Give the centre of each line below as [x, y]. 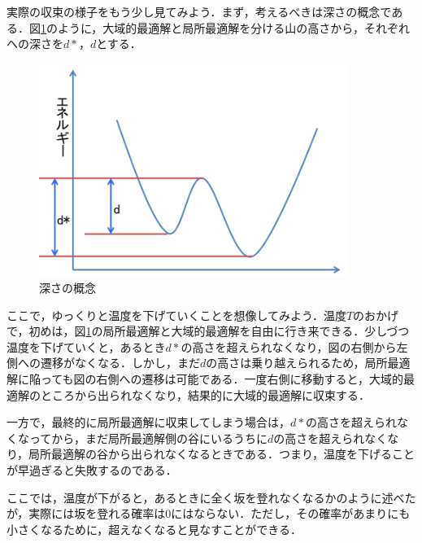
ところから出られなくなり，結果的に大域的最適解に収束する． [205, 394]
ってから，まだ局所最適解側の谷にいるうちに [148, 438]
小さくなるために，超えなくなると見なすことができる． [154, 529]
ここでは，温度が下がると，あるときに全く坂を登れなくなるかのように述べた [211, 497]
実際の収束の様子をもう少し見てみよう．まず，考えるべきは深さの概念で [199, 11]
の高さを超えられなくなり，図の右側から [289, 346]
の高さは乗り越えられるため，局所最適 [308, 363]
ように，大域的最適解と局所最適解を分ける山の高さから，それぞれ [233, 27]
